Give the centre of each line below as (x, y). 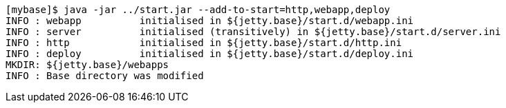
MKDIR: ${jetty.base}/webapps (87, 65)
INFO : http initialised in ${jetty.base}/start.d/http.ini (204, 43)
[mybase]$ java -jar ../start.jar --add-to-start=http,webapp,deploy (198, 10)
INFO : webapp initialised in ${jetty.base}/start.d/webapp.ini (210, 21)
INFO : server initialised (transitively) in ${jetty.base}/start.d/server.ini (253, 32)
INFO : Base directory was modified (105, 76)
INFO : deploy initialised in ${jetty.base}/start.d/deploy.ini (210, 54)
